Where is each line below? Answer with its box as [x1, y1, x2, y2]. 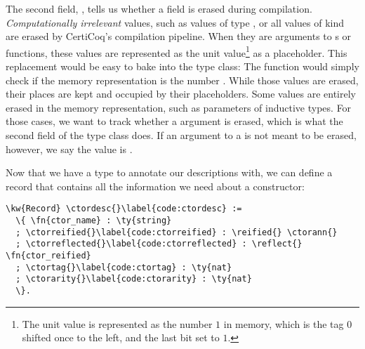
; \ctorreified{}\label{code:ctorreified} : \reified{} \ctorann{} [15, 227, 338, 237]
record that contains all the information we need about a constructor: [6, 178, 305, 193]
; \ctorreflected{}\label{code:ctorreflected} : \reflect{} [15, 239, 303, 249]
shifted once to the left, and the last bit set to [22, 330, 220, 345]
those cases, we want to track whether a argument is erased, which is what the [6, 114, 343, 129]
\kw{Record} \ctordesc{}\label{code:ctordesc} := [6, 204, 242, 214]
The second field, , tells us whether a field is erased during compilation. [6, 1, 312, 15]
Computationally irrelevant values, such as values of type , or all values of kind [6, 15, 344, 29]
